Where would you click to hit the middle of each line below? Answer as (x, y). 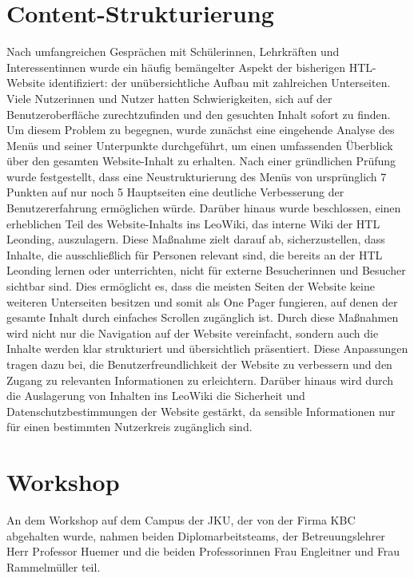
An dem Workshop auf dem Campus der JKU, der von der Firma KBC (181, 520)
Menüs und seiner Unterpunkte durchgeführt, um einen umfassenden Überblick (200, 145)
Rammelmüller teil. (54, 566)
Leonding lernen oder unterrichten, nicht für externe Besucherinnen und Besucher (206, 270)
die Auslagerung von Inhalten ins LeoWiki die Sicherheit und (156, 396)
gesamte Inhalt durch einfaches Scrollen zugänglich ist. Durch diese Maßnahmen (203, 317)
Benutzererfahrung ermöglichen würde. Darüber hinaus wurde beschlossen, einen (204, 208)
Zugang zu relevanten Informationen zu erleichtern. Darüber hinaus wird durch (200, 380)
